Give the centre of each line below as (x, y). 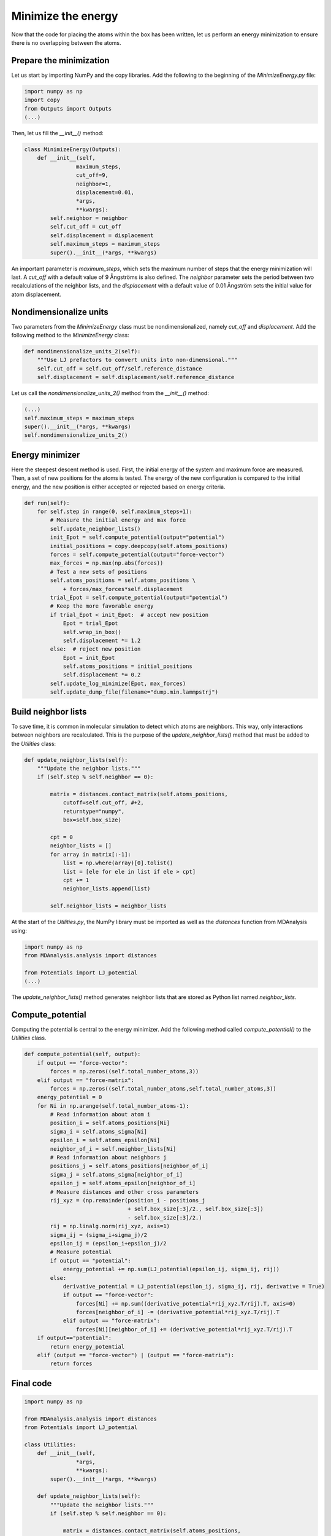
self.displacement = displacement (102, 235)
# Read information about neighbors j (108, 1158)
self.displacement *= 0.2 (102, 675)
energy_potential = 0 (70, 1097)
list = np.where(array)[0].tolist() (118, 863)
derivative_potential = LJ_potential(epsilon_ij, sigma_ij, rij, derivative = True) (194, 1286)
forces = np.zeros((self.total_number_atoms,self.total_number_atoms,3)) (163, 1088)
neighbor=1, (94, 184)
